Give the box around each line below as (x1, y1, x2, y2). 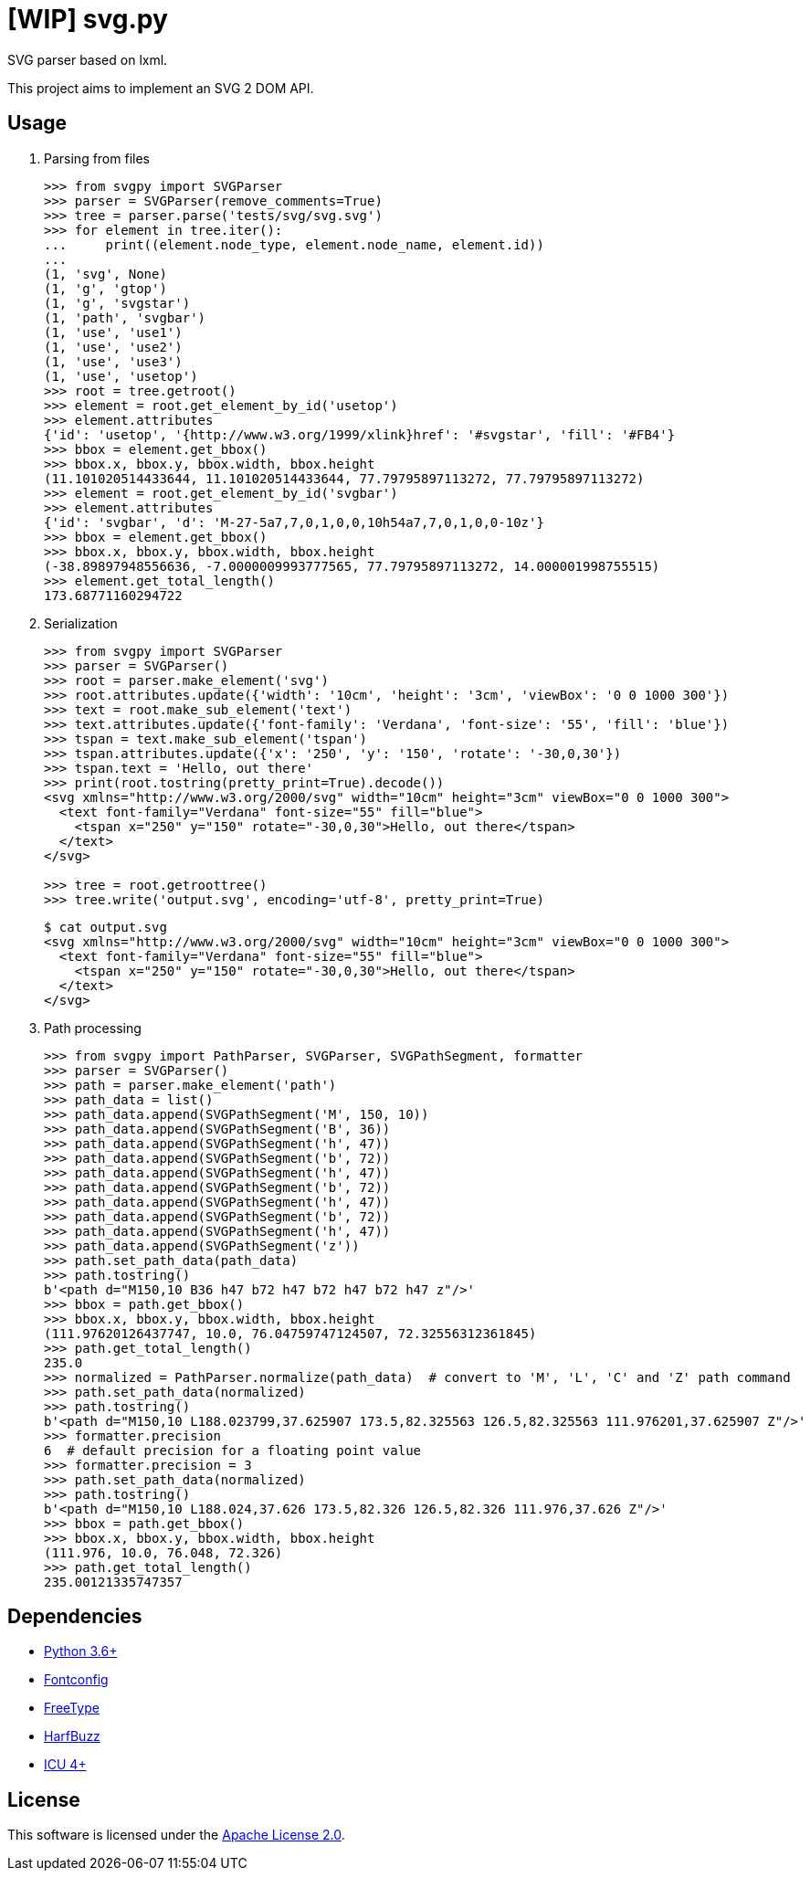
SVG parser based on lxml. (7, 51, 168, 68)
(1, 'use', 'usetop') (44, 368, 198, 384)
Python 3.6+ (44, 1643, 118, 1660)
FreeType (44, 1700, 100, 1716)
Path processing (44, 1019, 142, 1036)
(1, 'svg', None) (44, 266, 167, 281)
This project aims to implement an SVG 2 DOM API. (7, 79, 314, 96)
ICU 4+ (44, 1757, 87, 1773)
